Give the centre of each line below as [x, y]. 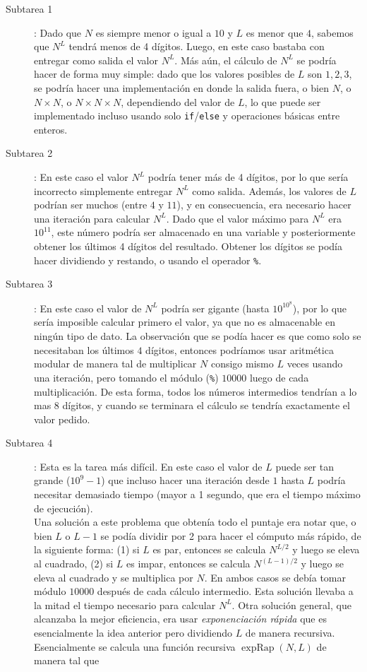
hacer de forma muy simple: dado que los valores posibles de [164, 74]
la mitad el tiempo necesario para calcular [125, 605]
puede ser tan [305, 466]
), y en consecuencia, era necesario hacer [264, 205]
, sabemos [332, 32]
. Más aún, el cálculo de [226, 60]
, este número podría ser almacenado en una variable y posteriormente [203, 232]
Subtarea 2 [29, 153]
